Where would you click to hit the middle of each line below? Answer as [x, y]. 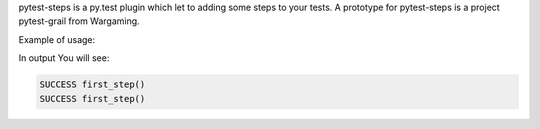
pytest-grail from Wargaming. [79, 21]
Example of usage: [57, 39]
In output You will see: [64, 58]
